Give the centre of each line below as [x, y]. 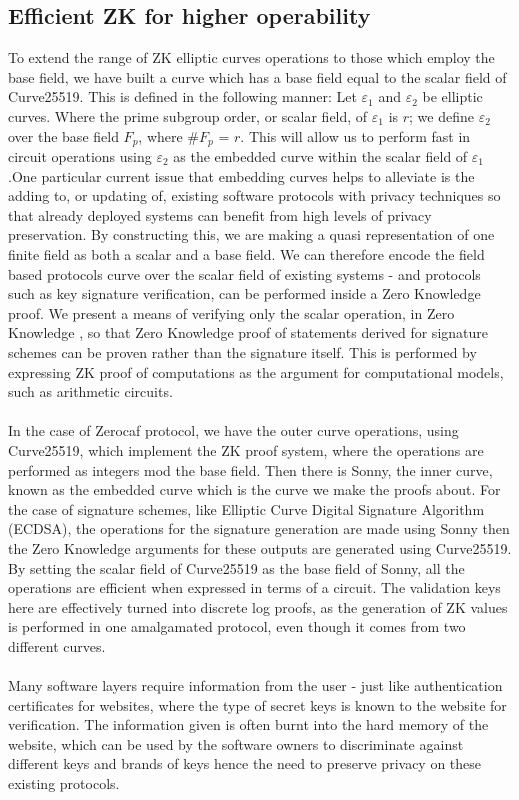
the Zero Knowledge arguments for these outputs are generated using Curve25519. [260, 547]
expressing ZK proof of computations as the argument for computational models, [256, 371]
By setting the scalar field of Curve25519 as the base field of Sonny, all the [236, 567]
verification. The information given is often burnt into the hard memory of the [248, 724]
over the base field [63, 135]
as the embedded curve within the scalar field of [320, 156]
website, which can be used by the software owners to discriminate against [236, 743]
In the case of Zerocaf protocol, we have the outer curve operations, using [233, 430]
